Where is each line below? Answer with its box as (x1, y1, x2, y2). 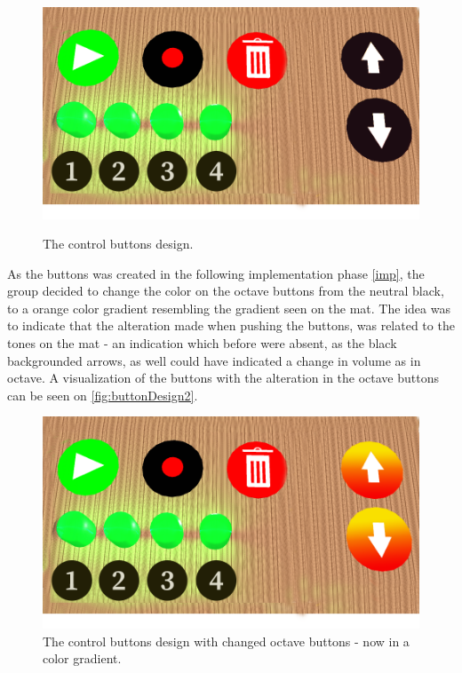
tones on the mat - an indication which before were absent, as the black (7, 334, 397, 352)
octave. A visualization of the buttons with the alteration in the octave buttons (7, 368, 440, 387)
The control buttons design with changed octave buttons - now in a (43, 631, 410, 650)
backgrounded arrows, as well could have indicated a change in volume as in (7, 351, 421, 369)
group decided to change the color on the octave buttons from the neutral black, (7, 281, 444, 300)
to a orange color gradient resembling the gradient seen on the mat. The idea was (7, 298, 450, 317)
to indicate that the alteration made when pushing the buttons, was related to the (7, 316, 455, 335)
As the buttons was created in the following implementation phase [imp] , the (7, 264, 425, 282)
